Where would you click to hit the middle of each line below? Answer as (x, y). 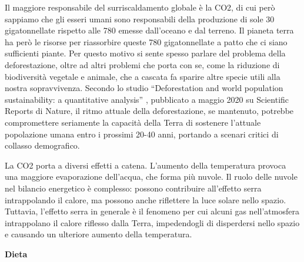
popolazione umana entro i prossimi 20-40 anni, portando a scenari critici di (142, 134)
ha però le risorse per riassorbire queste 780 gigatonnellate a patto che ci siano (146, 41)
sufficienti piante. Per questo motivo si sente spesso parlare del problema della (145, 53)
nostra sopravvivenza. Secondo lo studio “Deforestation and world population (144, 88)
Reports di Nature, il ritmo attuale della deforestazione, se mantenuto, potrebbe (149, 111)
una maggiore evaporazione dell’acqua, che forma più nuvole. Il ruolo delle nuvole (151, 177)
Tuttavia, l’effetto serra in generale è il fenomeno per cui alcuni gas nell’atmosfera (152, 211)
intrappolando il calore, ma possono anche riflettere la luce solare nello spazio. (146, 199)
